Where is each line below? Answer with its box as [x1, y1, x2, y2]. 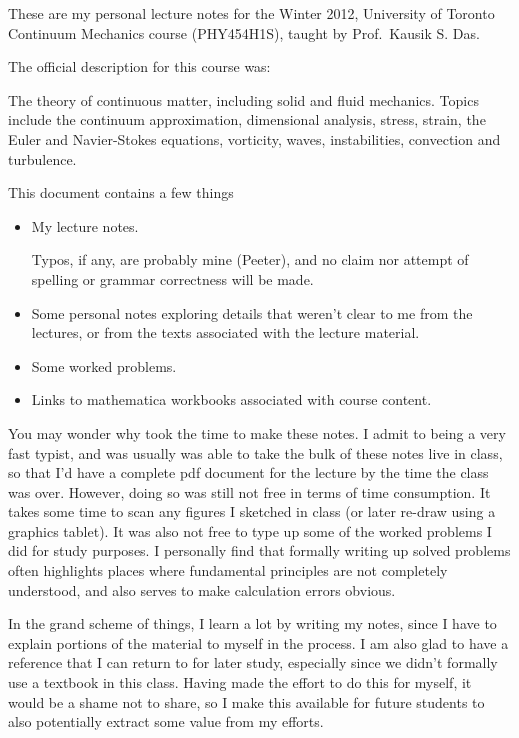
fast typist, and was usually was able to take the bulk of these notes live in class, [8, 442, 503, 463]
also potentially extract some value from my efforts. [8, 711, 324, 732]
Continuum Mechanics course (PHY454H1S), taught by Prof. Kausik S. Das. [8, 22, 480, 43]
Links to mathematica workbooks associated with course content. [31, 389, 432, 410]
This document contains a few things [8, 182, 234, 203]
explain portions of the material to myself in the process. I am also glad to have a [8, 632, 509, 653]
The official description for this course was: [8, 56, 271, 77]
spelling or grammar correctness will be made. [31, 268, 314, 289]
